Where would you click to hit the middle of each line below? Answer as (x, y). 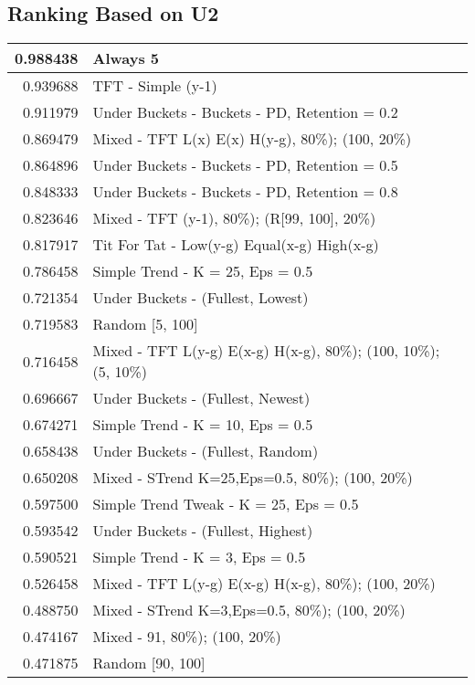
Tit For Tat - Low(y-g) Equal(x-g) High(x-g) (236, 245)
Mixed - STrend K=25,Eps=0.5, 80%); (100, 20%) (253, 478)
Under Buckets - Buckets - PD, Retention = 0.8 (245, 192)
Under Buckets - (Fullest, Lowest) (201, 298)
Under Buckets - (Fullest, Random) (206, 451)
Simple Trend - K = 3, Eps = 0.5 (199, 557)
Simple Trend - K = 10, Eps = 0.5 (203, 425)
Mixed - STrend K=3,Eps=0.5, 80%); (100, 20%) (249, 610)
